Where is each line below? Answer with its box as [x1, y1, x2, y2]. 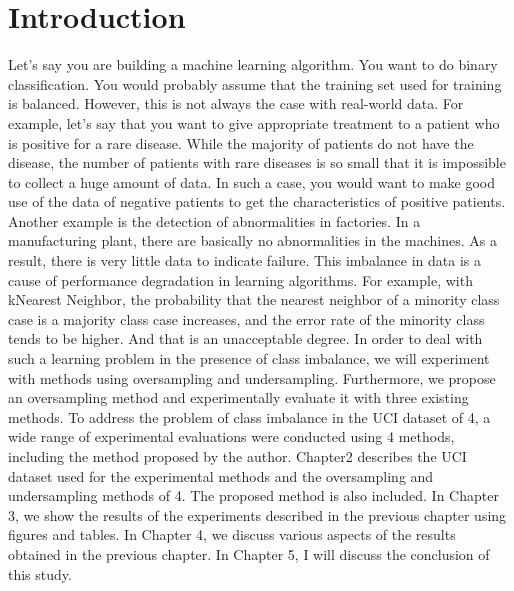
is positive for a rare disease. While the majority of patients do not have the [8, 132, 474, 153]
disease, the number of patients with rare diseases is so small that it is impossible [8, 152, 506, 173]
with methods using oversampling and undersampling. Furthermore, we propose [8, 367, 496, 388]
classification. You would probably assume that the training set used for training [8, 73, 502, 94]
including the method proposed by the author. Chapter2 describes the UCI [8, 446, 467, 466]
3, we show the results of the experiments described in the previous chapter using [8, 504, 507, 525]
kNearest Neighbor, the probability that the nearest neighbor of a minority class [8, 289, 500, 310]
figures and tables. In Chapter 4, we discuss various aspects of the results [8, 524, 456, 545]
